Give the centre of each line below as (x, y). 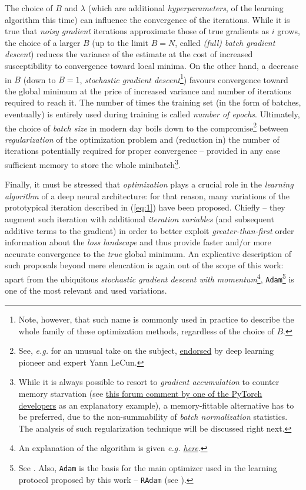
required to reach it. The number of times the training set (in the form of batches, (153, 102)
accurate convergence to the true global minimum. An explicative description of (148, 253)
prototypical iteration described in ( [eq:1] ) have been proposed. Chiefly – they (145, 207)
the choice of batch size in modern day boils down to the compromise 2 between (147, 127)
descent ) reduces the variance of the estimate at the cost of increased (129, 54)
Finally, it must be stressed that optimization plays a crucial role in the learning (149, 184)
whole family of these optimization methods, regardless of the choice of (146, 330)
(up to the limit (120, 42)
